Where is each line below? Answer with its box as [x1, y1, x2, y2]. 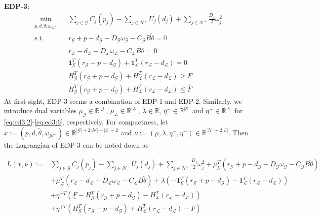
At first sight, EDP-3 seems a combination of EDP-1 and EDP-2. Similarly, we [4, 95, 242, 106]
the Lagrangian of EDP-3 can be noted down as [4, 139, 149, 150]
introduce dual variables [4, 105, 77, 116]
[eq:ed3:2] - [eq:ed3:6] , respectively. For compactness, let [4, 117, 168, 127]
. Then [228, 127, 248, 137]
